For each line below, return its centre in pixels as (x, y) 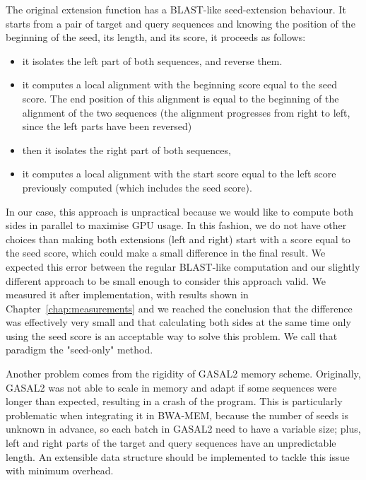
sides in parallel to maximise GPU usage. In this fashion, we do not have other (176, 225)
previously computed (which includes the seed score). (137, 187)
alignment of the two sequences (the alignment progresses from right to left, (186, 112)
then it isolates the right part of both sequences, (126, 150)
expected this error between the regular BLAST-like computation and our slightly (183, 266)
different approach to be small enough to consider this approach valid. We (166, 280)
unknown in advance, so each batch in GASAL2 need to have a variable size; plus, (183, 429)
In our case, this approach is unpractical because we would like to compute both (179, 211)
